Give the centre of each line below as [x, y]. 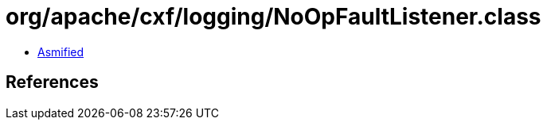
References [52, 82]
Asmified [61, 52]
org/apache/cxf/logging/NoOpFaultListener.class [273, 17]
